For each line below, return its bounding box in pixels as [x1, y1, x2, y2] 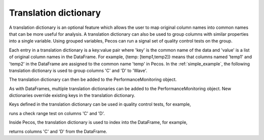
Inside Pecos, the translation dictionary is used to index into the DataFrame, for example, [9, 119, 188, 125]
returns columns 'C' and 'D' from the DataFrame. [9, 128, 108, 134]
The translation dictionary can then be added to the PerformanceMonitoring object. [9, 76, 177, 83]
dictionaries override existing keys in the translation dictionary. [9, 93, 135, 98]
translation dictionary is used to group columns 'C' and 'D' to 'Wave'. [9, 68, 148, 73]
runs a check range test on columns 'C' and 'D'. [9, 110, 105, 116]
